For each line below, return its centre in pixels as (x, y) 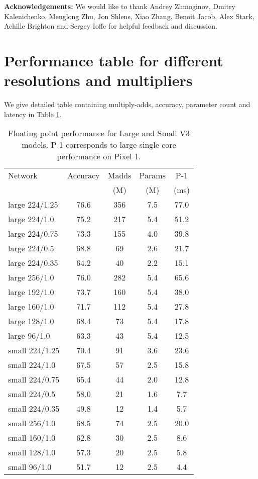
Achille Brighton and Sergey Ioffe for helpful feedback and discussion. (111, 26)
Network (23, 175)
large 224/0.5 (31, 248)
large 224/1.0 (31, 219)
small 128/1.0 (32, 452)
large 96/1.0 (29, 336)
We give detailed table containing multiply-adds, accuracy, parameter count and (127, 104)
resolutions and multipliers (98, 80)
